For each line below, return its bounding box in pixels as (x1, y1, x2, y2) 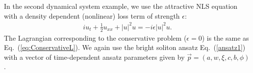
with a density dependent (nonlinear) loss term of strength (4, 10, 180, 21)
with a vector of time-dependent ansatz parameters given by (4, 51, 185, 62)
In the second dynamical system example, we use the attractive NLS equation (4, 1, 238, 11)
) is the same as (202, 32, 249, 43)
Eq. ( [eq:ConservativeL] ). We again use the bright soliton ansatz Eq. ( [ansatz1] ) (4, 42, 246, 52)
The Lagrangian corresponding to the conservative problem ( (4, 32, 187, 43)
